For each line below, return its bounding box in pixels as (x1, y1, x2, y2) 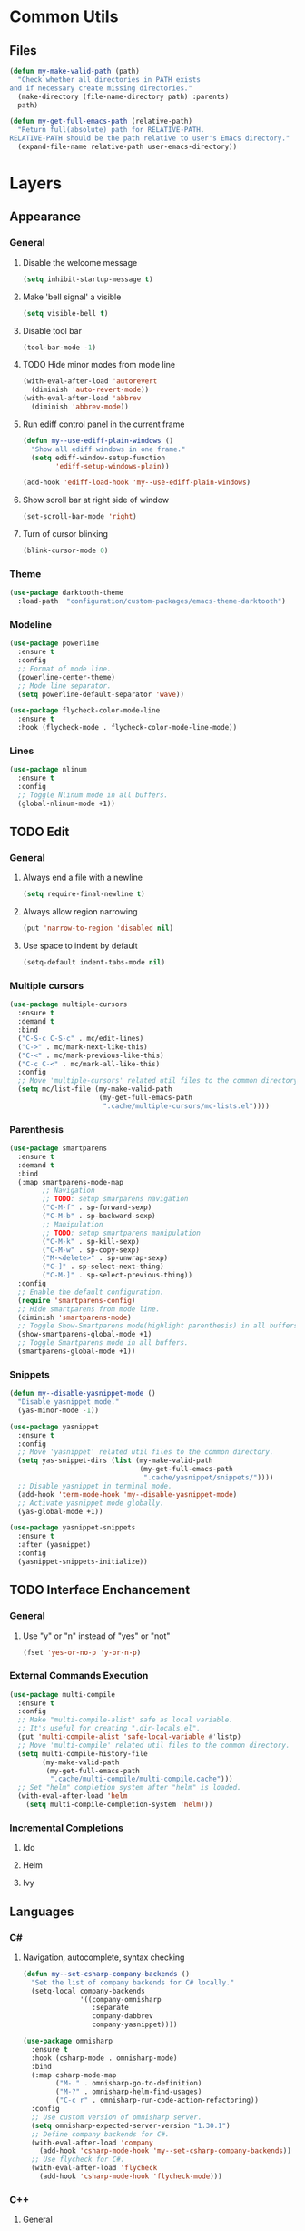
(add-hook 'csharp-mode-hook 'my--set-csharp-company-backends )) (39, 2146, 292, 2155)
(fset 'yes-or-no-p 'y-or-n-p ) (22, 1648, 142, 1657)
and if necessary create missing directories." (9, 84, 193, 93)
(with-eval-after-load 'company (31, 2138, 153, 2147)
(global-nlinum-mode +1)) (17, 799, 116, 808)
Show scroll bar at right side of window (22, 494, 170, 506)
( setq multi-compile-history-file (17, 1749, 148, 1758)
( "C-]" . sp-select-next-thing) (42, 1262, 165, 1271)
